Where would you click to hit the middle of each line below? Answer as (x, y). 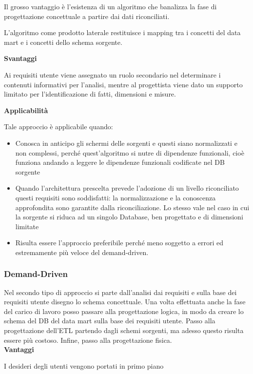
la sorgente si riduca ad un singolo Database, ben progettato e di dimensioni (129, 217)
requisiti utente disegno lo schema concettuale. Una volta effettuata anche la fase (125, 302)
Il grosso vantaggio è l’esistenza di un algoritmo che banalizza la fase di (110, 6)
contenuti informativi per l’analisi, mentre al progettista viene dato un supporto (123, 84)
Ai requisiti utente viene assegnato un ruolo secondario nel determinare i (112, 74)
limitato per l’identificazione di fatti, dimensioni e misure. (90, 94)
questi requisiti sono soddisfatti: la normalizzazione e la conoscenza (116, 197)
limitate (27, 226)
